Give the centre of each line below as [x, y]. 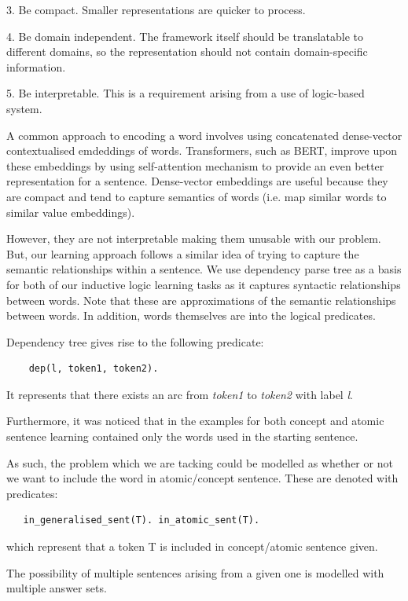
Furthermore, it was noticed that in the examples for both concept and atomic [195, 421]
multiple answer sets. [57, 588]
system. [24, 108]
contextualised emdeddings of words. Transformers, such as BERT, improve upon [202, 150]
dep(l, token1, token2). [94, 369]
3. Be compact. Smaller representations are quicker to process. [156, 9]
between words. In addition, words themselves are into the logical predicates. [191, 315]
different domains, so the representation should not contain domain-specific [187, 51]
